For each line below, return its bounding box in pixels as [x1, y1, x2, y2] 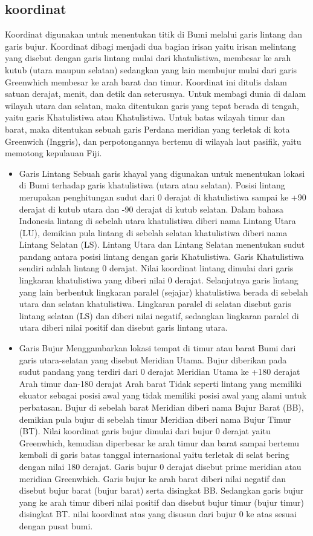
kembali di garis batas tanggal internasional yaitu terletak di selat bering [19, 448, 289, 461]
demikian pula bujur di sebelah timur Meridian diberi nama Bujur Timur [19, 412, 291, 425]
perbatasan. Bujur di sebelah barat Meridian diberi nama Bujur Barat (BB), [19, 401, 304, 414]
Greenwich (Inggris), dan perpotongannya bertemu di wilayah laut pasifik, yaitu [5, 134, 302, 147]
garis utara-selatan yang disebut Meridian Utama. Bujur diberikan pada [19, 353, 287, 366]
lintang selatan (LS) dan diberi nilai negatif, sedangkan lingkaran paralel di [19, 309, 299, 322]
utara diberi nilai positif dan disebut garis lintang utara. [19, 321, 228, 334]
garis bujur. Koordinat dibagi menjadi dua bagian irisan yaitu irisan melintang [5, 39, 297, 52]
